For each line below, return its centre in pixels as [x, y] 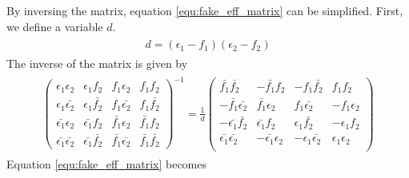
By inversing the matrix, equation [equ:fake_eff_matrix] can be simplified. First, [205, 10]
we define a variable [55, 26]
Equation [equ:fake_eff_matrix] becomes [106, 163]
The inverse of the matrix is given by [97, 63]
